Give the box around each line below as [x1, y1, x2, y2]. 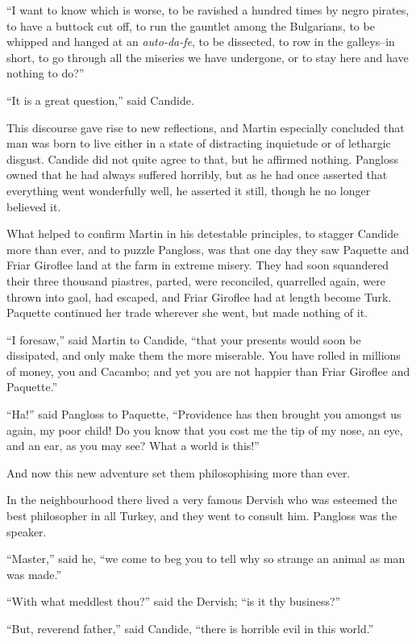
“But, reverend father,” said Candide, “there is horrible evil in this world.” [6, 620, 374, 636]
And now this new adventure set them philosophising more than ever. [6, 464, 351, 481]
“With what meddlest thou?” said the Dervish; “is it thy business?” [6, 593, 341, 610]
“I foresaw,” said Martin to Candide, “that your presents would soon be [6, 331, 361, 348]
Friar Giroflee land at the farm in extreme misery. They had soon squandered [6, 256, 389, 273]
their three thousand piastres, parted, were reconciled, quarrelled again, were [6, 272, 385, 289]
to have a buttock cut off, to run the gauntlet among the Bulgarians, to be [6, 17, 375, 34]
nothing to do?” [6, 65, 85, 81]
